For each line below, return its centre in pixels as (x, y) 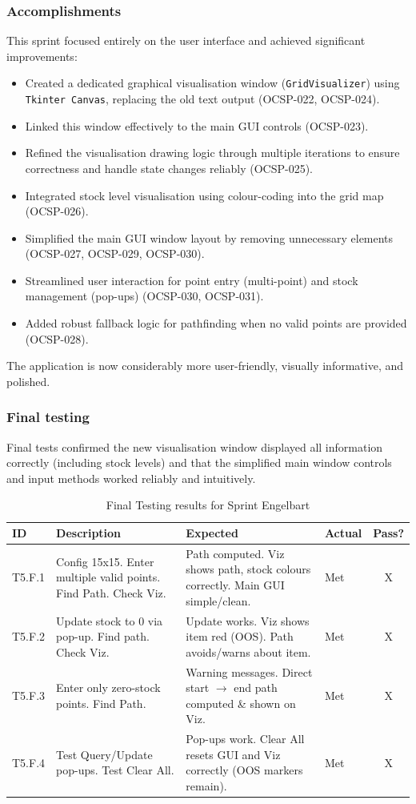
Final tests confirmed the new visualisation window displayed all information (195, 446)
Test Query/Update (104, 754)
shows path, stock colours (248, 569)
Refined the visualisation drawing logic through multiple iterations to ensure (212, 153)
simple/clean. (218, 600)
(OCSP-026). (57, 211)
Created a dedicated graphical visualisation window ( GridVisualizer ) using (212, 83)
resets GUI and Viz (233, 754)
